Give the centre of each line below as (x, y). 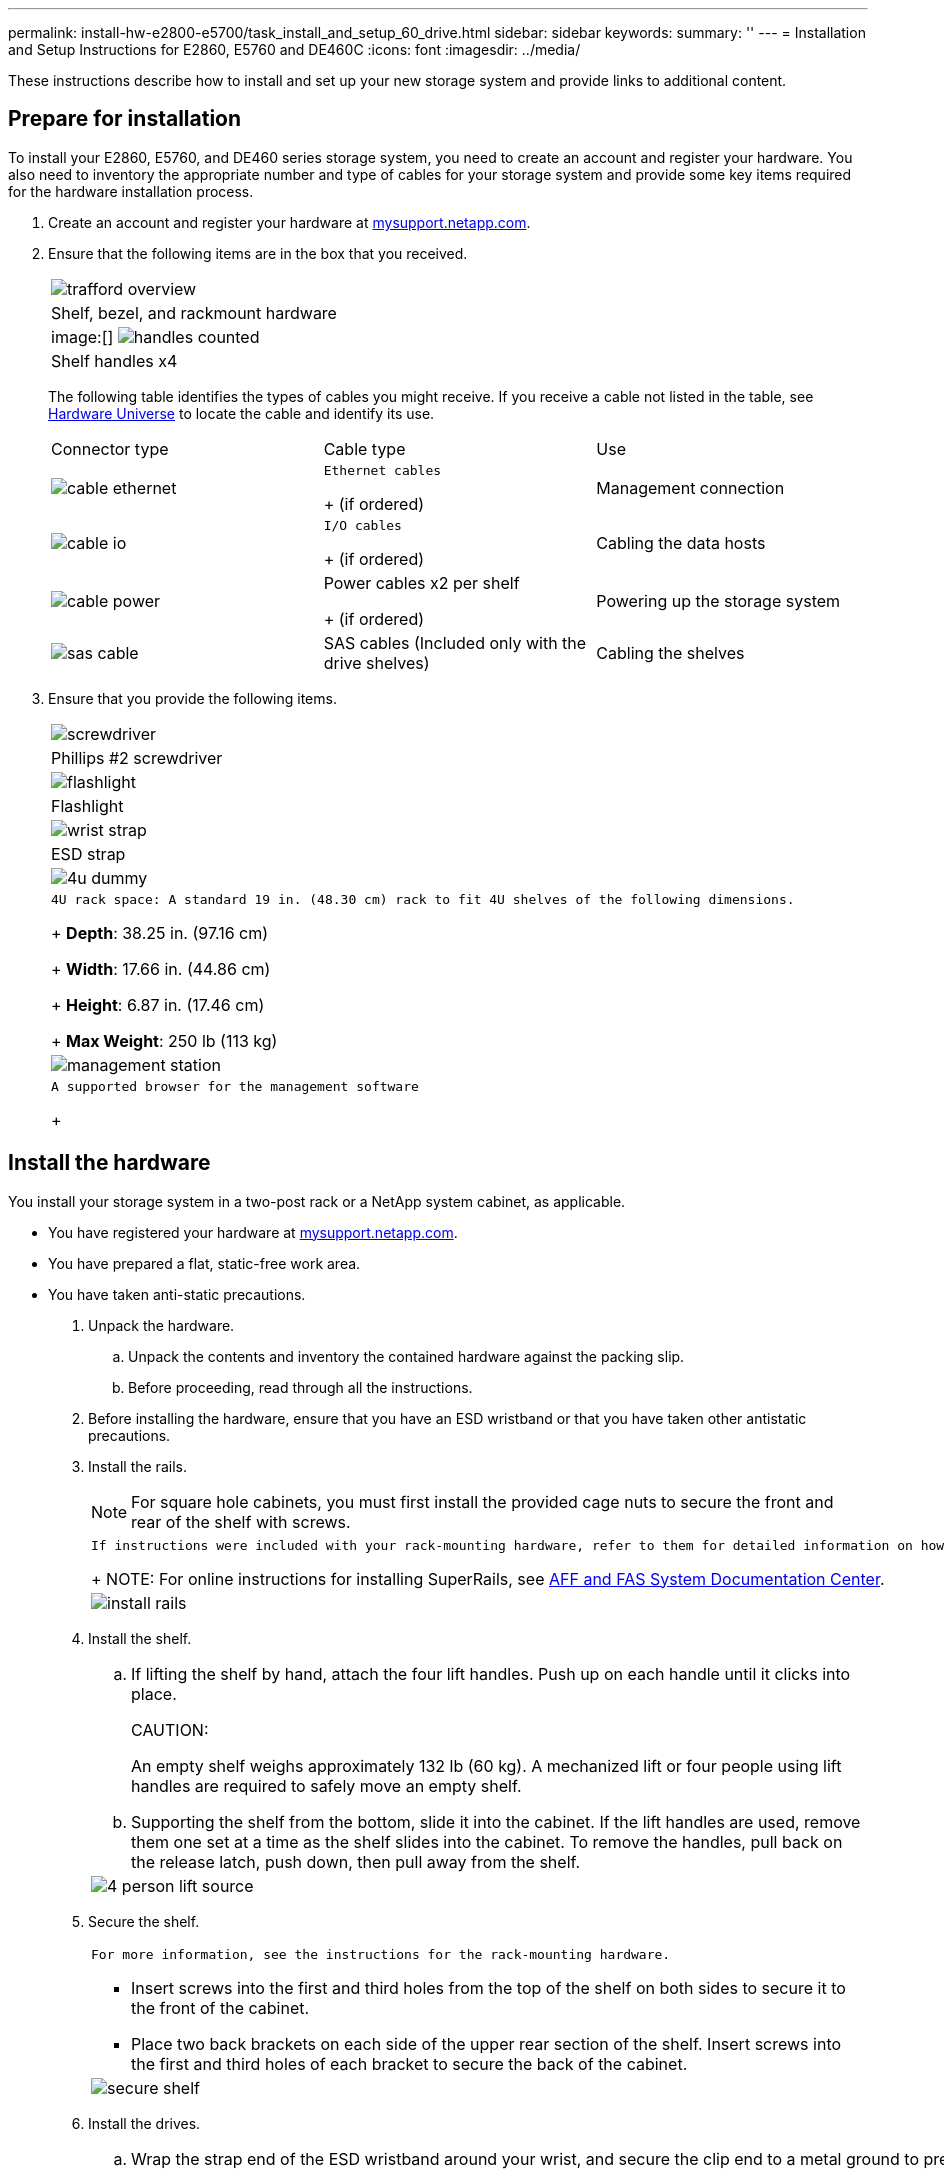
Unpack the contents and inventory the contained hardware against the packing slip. (406, 1356)
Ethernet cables (382, 470)
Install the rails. (137, 1466)
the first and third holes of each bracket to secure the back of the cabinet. (409, 2063)
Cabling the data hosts (681, 543)
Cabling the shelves (670, 652)
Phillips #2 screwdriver (137, 757)
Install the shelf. (140, 1638)
